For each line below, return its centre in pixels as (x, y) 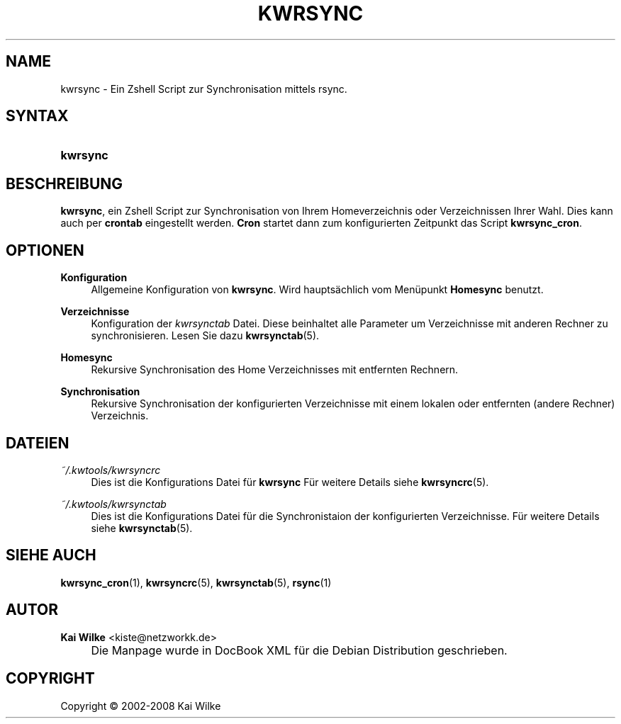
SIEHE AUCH (51, 555)
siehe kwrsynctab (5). (142, 528)
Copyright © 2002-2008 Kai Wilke (141, 706)
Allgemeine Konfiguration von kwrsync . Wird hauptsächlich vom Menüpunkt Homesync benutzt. (317, 290)
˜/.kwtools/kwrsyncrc (111, 470)
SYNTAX (37, 116)
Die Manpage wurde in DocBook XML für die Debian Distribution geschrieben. (299, 650)
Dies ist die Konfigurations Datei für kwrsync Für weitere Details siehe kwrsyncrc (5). (290, 482)
